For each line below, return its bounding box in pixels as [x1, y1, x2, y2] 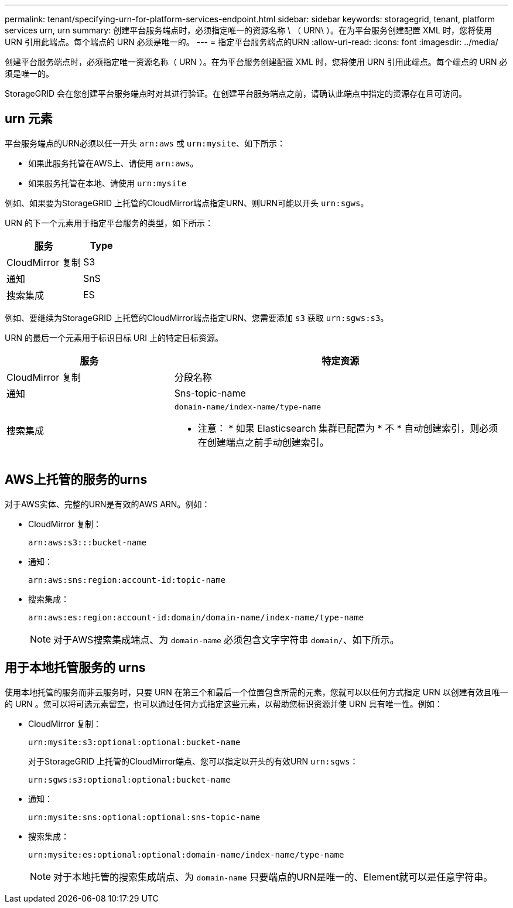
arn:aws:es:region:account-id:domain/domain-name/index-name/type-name [28, 612, 364, 622]
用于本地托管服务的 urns [5, 660, 146, 675]
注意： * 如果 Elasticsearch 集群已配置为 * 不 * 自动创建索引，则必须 [197, 422, 498, 434]
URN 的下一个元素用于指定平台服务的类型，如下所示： [5, 217, 213, 228]
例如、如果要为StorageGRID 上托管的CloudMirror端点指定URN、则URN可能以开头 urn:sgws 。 [5, 197, 369, 208]
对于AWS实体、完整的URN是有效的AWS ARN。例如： [5, 499, 210, 509]
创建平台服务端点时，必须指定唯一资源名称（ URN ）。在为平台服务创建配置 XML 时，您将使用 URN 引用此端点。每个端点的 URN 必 [5, 57, 508, 67]
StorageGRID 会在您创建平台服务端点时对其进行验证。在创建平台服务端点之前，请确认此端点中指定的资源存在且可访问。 [5, 88, 467, 98]
